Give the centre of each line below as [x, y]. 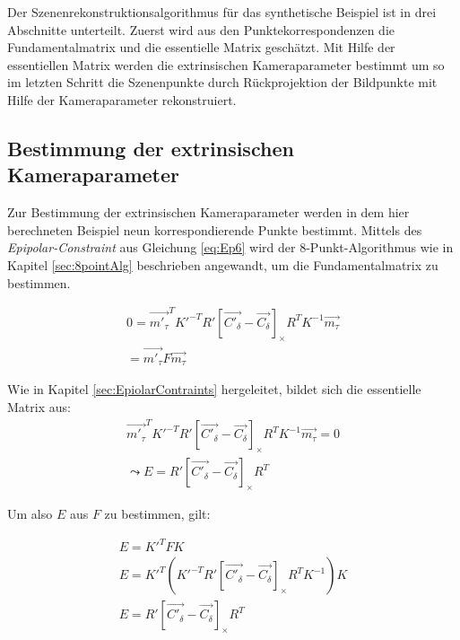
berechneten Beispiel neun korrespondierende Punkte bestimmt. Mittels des [215, 229]
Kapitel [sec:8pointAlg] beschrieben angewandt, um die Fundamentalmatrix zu [223, 264]
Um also [30, 513]
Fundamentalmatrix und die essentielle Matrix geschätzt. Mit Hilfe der [201, 47]
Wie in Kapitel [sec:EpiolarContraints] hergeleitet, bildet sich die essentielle [214, 389]
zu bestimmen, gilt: [157, 513]
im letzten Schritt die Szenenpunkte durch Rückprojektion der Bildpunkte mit [222, 82]
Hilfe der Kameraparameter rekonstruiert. [122, 99]
